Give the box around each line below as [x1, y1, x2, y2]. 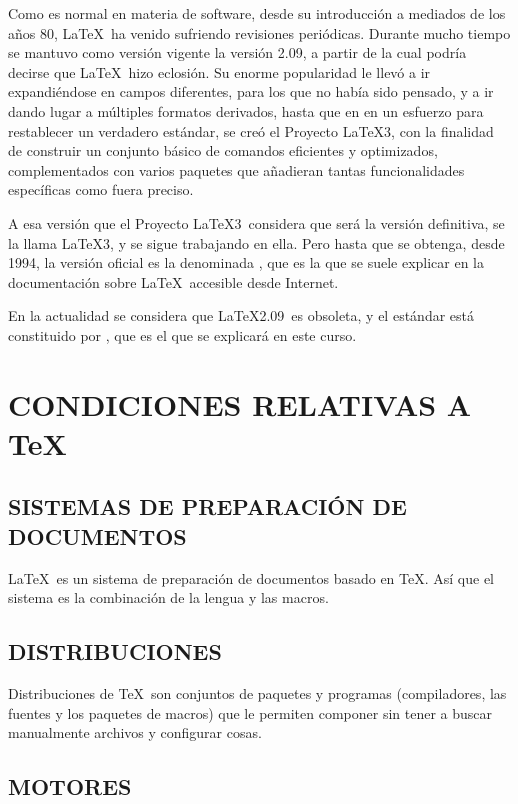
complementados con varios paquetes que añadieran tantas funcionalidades [8, 159, 465, 180]
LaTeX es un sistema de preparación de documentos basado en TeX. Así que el [8, 567, 495, 588]
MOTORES [8, 771, 132, 802]
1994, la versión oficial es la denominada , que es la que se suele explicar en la [8, 252, 485, 273]
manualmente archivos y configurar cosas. [8, 722, 262, 743]
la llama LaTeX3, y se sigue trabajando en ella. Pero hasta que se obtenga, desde [8, 232, 505, 253]
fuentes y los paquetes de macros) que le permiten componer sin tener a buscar [8, 702, 492, 723]
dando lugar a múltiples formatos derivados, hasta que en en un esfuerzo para [8, 100, 484, 121]
